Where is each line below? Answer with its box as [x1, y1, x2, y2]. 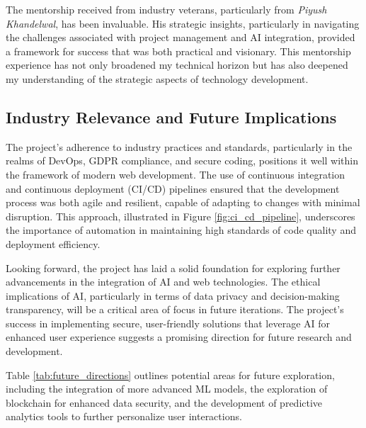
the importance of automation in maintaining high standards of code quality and [6, 223, 356, 237]
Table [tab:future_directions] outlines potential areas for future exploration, [6, 367, 335, 382]
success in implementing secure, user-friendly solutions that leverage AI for [6, 315, 331, 330]
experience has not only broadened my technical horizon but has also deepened [6, 57, 348, 72]
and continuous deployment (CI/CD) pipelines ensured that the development [6, 181, 340, 196]
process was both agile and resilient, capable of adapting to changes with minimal [6, 195, 360, 210]
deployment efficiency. [6, 236, 101, 251]
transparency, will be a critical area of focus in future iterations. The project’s [6, 302, 344, 317]
